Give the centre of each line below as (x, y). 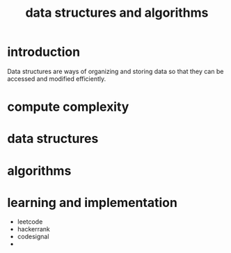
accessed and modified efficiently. (57, 79)
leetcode (30, 222)
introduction (44, 52)
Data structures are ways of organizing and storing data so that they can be (115, 71)
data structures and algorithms (117, 13)
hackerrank (34, 229)
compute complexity (68, 107)
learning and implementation (92, 202)
